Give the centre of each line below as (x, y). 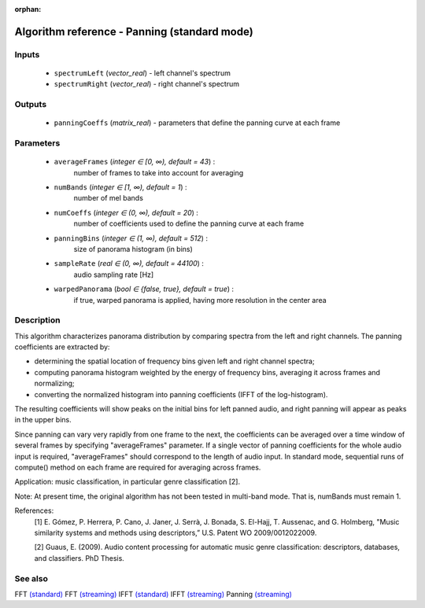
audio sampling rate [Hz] (114, 275)
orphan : (28, 9)
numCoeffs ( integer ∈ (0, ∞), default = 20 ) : (126, 212)
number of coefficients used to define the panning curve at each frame (189, 223)
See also (31, 578)
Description (37, 320)
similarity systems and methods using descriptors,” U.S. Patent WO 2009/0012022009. (176, 532)
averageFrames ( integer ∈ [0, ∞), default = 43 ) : (135, 162)
